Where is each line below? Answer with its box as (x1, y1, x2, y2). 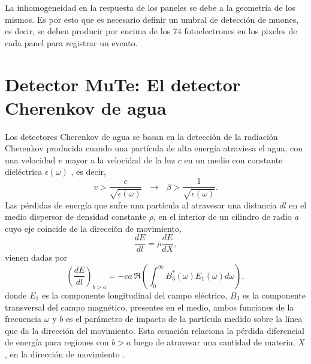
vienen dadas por (5, 251, 68, 264)
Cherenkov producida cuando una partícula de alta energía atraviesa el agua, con (5, 142, 303, 154)
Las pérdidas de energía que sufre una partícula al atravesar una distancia (5, 198, 277, 211)
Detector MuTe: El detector (5, 71, 241, 96)
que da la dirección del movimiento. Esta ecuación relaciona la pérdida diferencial (5, 324, 304, 336)
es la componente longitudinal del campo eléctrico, (41, 288, 228, 301)
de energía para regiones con (5, 336, 109, 348)
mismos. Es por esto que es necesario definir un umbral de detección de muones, (5, 13, 299, 25)
